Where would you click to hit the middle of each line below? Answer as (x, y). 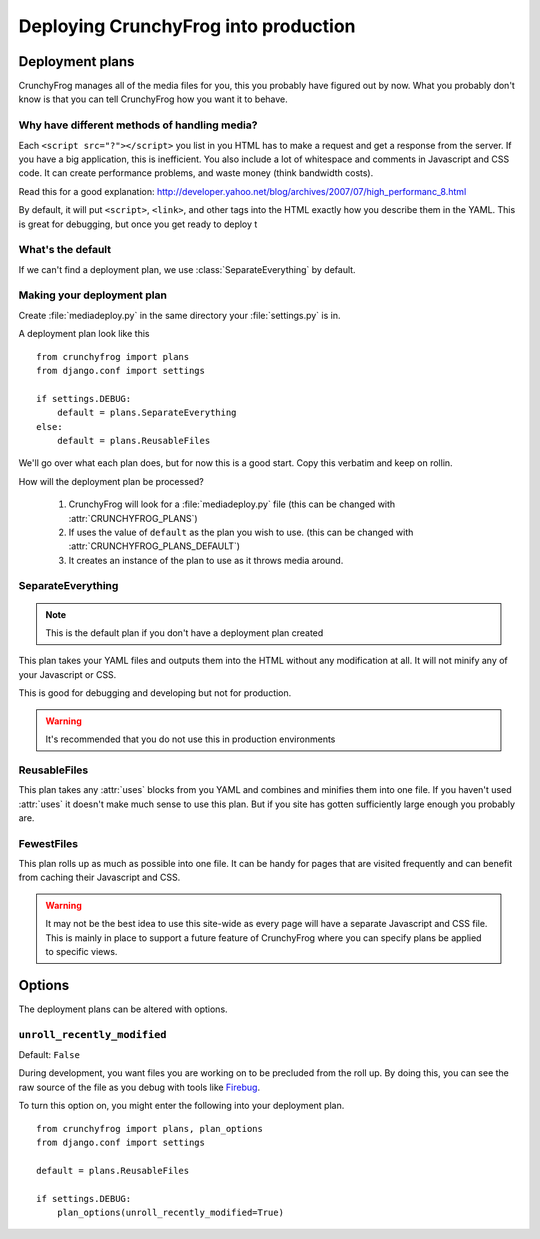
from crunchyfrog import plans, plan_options (150, 1128)
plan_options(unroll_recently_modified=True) (170, 1212)
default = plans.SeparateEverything (146, 413)
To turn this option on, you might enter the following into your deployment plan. (181, 1106)
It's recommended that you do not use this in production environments (190, 739)
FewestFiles (48, 843)
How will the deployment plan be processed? (111, 481)
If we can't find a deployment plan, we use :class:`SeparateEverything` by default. (187, 269)
